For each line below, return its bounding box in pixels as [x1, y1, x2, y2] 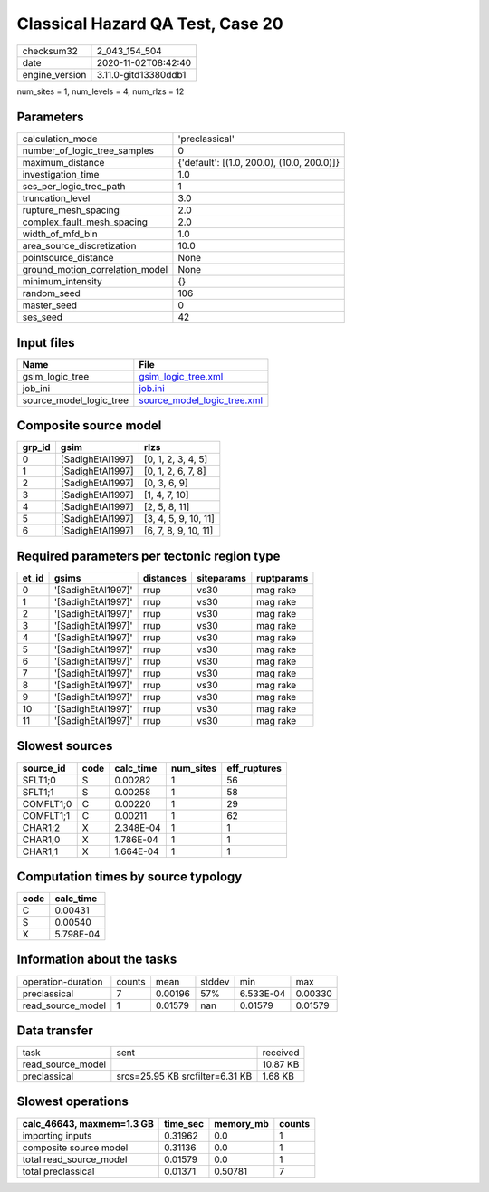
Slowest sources [16, 738, 113, 754]
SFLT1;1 [22, 785, 54, 798]
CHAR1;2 [22, 821, 61, 833]
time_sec [163, 1117, 204, 1130]
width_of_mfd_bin [22, 227, 99, 240]
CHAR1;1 [22, 845, 59, 858]
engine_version [22, 68, 87, 81]
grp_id [22, 441, 51, 454]
